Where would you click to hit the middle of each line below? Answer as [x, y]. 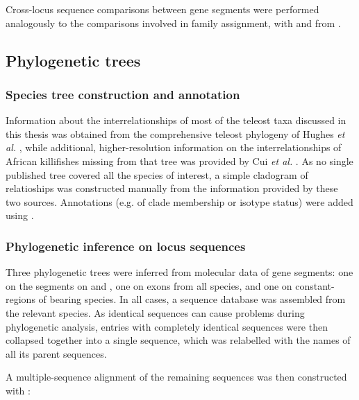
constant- [315, 285]
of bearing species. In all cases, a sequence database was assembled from [192, 299]
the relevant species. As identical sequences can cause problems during [155, 312]
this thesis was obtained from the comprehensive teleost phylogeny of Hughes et [175, 133]
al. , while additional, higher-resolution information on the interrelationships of [174, 147]
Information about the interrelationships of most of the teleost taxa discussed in [176, 120]
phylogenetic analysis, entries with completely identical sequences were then [167, 326]
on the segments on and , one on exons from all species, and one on [149, 285]
